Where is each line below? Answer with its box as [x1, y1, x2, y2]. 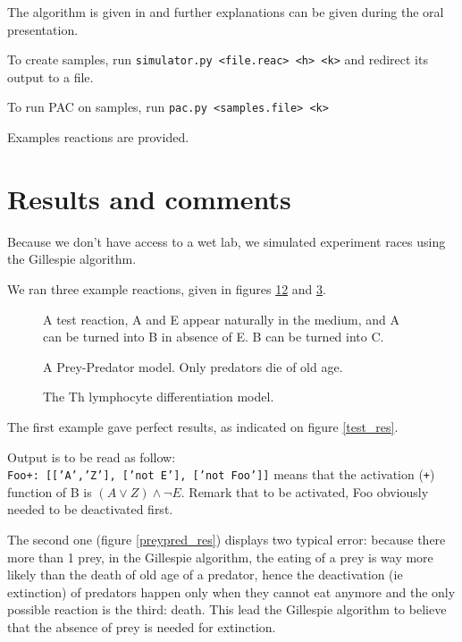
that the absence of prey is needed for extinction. [7, 617, 276, 636]
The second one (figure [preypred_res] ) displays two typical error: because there [7, 530, 446, 548]
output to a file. [7, 67, 94, 86]
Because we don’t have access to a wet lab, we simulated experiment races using [7, 232, 446, 250]
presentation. [7, 20, 79, 38]
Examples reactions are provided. [7, 128, 189, 147]
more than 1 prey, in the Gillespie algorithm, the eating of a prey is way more [7, 547, 433, 566]
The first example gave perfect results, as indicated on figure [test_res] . [7, 417, 399, 435]
